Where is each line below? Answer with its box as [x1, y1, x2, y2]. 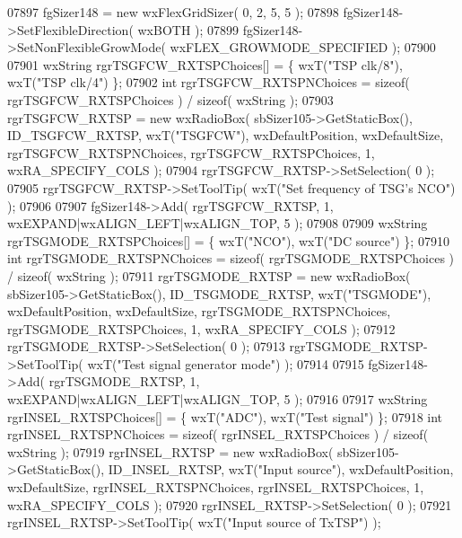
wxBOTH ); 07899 [137, 20, 240, 39]
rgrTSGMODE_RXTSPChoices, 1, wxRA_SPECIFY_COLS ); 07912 [7, 319, 396, 338]
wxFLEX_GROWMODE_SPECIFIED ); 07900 [170, 38, 436, 57]
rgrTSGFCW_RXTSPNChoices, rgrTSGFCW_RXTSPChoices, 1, [7, 143, 375, 162]
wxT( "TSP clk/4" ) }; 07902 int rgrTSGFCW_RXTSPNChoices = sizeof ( [7, 73, 410, 92]
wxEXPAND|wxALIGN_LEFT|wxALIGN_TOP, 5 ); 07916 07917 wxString [7, 390, 428, 409]
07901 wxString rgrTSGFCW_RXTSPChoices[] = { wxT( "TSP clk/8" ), [7, 55, 403, 74]
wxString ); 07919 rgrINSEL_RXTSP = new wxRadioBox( [7, 442, 334, 461]
